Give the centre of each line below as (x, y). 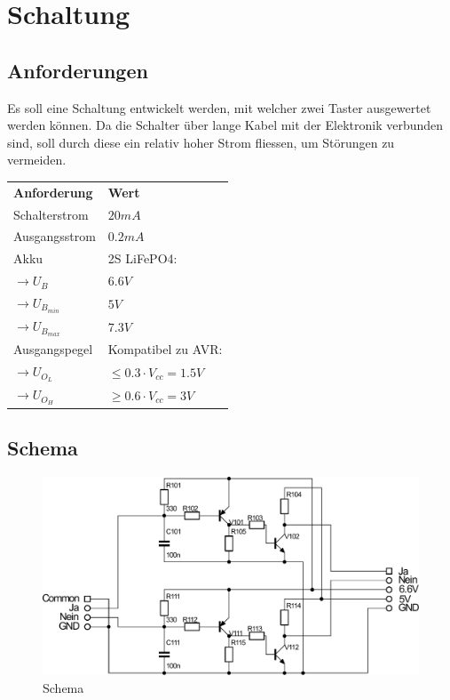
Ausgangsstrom (55, 236)
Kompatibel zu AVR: (165, 349)
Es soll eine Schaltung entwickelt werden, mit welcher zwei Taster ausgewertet (219, 107)
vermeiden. (37, 160)
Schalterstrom (51, 214)
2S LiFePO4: (142, 258)
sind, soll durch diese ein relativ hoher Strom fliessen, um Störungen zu (201, 142)
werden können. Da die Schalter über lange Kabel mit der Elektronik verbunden (225, 125)
